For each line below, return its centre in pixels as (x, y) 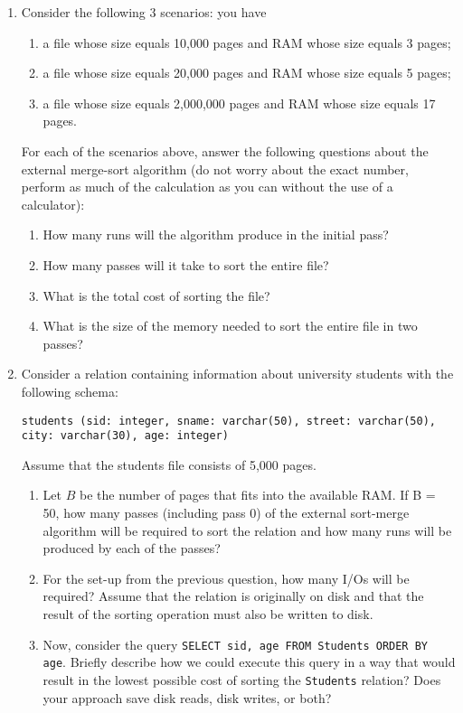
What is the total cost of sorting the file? (156, 295)
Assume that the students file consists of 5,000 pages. (169, 464)
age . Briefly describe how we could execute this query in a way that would (249, 662)
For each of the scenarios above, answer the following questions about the (225, 150)
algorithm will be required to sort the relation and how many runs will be (247, 530)
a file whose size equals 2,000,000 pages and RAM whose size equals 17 (239, 103)
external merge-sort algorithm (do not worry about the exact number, (215, 169)
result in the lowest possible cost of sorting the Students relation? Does (242, 679)
